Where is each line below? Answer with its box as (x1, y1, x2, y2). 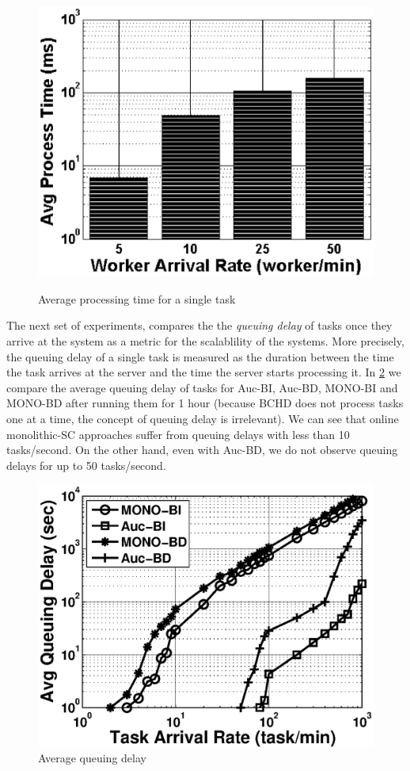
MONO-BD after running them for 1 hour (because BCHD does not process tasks (6, 395, 404, 411)
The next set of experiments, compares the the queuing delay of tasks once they (6, 317, 393, 334)
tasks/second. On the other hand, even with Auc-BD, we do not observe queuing (6, 441, 398, 458)
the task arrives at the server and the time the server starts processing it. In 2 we (6, 364, 401, 380)
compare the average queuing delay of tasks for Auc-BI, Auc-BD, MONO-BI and (6, 379, 398, 395)
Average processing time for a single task (38, 290, 236, 307)
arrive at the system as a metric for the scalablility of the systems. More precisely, (6, 332, 404, 349)
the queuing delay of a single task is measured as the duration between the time (6, 348, 394, 365)
